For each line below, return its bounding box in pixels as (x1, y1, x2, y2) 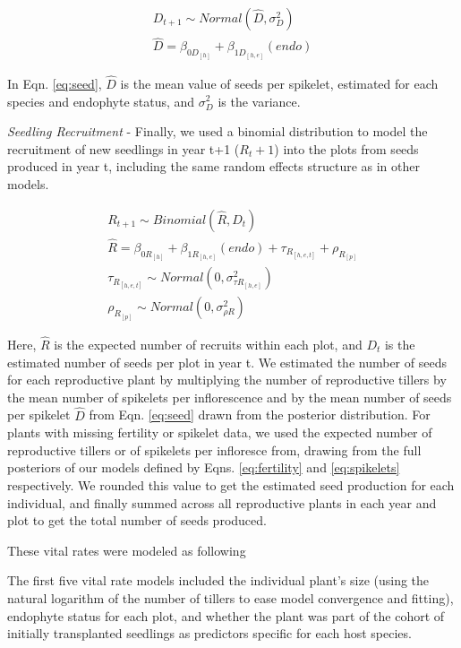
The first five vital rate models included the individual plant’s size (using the (7, 571, 430, 590)
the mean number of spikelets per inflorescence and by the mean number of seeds (7, 387, 452, 406)
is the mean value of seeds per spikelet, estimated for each (120, 73, 439, 92)
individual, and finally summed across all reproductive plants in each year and (7, 493, 437, 512)
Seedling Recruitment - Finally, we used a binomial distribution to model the (7, 122, 428, 141)
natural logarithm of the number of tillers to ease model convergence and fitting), (7, 588, 454, 607)
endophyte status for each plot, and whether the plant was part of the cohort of (7, 606, 445, 625)
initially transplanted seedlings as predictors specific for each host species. (7, 624, 412, 643)
